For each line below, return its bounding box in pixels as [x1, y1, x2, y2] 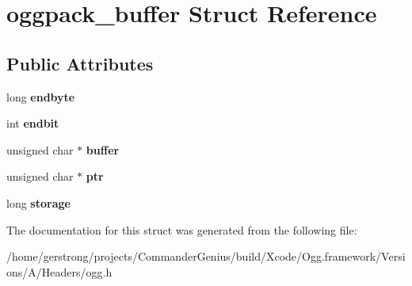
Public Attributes [6, 51, 154, 75]
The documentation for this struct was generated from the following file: [6, 221, 357, 238]
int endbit [6, 115, 59, 132]
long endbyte [6, 88, 75, 105]
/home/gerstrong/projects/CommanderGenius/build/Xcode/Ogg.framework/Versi [6, 248, 406, 265]
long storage [6, 194, 71, 211]
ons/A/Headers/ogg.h [6, 263, 113, 280]
